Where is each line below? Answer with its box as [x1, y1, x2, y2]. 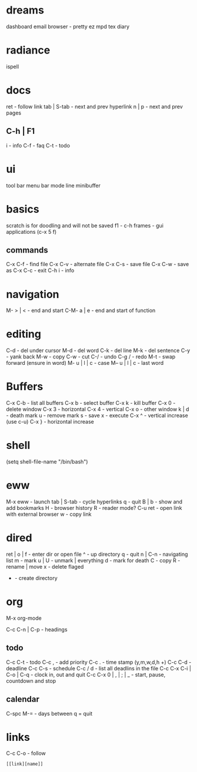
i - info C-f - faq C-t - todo [6, 142, 71, 149]
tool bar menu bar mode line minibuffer [6, 182, 101, 189]
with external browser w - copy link [6, 511, 92, 518]
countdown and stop [6, 677, 56, 684]
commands [6, 245, 48, 255]
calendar [6, 694, 40, 704]
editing [6, 327, 41, 341]
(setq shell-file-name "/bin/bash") [6, 458, 88, 465]
